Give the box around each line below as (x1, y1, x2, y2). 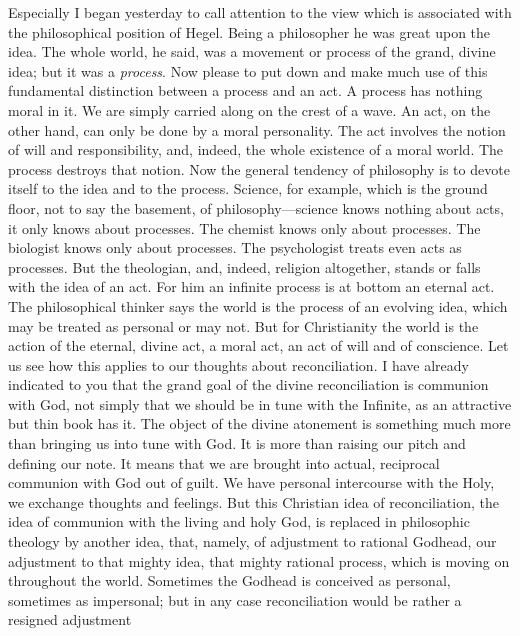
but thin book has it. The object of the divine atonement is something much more (8, 413, 511, 434)
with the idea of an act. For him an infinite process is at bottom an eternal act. (8, 276, 495, 297)
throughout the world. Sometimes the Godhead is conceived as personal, (8, 570, 451, 591)
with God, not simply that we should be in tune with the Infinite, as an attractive (8, 393, 512, 414)
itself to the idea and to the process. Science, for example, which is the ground (8, 178, 488, 199)
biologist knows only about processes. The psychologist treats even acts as (8, 237, 462, 258)
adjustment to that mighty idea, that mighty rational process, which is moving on (8, 550, 510, 571)
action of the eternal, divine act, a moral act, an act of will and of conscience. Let (8, 335, 509, 356)
